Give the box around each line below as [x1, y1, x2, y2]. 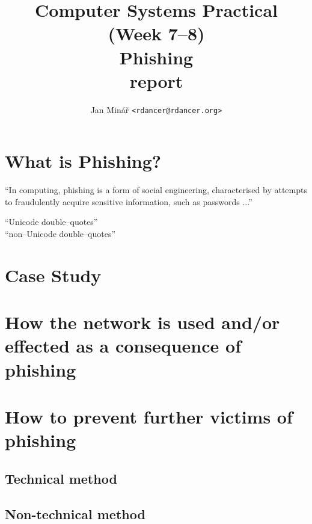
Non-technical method [5, 504, 145, 523]
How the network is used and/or [5, 310, 280, 334]
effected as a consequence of [5, 333, 241, 358]
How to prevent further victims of [5, 404, 293, 428]
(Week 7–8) [108, 21, 205, 46]
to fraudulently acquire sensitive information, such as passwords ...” [5, 195, 252, 208]
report [129, 68, 183, 93]
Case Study [5, 262, 102, 287]
